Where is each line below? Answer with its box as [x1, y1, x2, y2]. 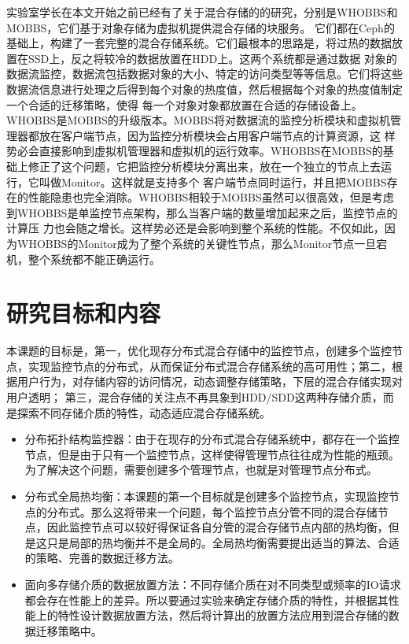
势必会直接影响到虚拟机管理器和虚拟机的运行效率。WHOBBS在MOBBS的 [6, 142, 383, 159]
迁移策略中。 [35, 622, 102, 638]
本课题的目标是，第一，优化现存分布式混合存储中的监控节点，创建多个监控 [6, 342, 392, 359]
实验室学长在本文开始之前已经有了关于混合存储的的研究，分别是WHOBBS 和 [6, 4, 398, 20]
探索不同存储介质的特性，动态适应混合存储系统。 [17, 404, 271, 420]
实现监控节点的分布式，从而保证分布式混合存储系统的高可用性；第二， [28, 357, 392, 374]
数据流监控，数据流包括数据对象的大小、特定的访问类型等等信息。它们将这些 [6, 65, 403, 82]
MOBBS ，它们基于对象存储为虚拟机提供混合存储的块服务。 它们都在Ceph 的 [6, 19, 395, 35]
